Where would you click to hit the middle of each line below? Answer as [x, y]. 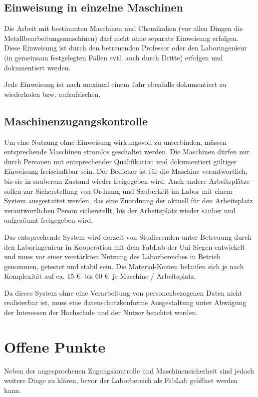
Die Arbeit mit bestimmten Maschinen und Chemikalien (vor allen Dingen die [124, 28]
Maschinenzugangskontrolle [76, 121]
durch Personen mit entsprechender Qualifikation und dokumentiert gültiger [121, 161]
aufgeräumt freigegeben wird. [49, 220]
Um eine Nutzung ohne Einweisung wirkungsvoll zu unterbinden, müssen [115, 142]
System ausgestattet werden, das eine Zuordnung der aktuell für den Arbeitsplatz [129, 200]
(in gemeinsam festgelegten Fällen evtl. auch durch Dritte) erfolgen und [114, 57]
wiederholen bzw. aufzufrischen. [52, 94]
